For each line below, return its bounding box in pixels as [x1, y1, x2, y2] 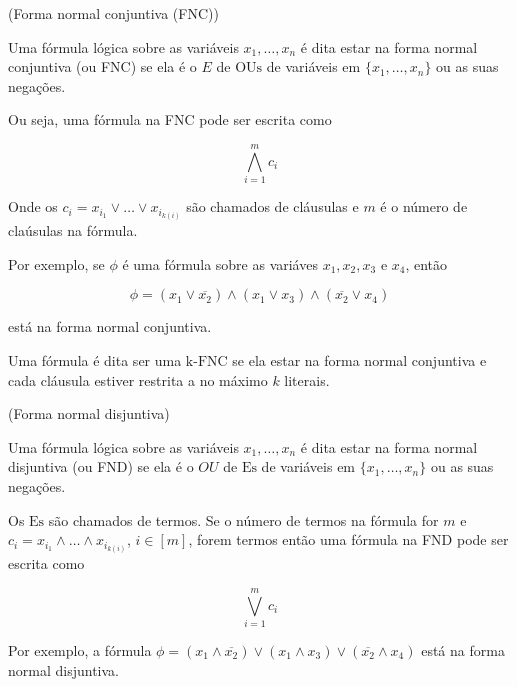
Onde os [8, 196, 58, 217]
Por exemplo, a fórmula [8, 639, 152, 660]
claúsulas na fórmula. [8, 220, 138, 241]
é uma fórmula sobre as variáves [122, 253, 318, 274]
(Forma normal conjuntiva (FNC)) [8, 3, 219, 23]
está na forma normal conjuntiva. [8, 316, 212, 337]
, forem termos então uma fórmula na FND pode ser [188, 529, 509, 550]
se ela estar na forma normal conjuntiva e [232, 349, 487, 370]
